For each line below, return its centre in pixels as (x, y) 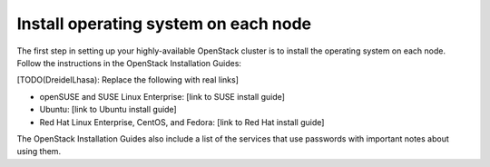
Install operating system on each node (164, 24)
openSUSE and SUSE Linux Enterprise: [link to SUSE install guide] (162, 96)
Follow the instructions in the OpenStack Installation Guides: (129, 63)
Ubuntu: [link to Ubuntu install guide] (108, 110)
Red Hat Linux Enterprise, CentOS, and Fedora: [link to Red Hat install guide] (182, 122)
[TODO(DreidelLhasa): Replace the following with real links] (128, 80)
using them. (39, 152)
